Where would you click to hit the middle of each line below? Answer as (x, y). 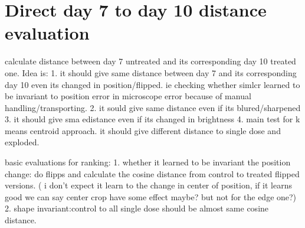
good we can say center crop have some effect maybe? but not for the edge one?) (151, 196)
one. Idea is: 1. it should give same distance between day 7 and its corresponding (151, 72)
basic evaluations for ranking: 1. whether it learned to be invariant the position (148, 162)
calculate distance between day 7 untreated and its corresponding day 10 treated (150, 61)
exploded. (22, 142)
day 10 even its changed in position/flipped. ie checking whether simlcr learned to (152, 84)
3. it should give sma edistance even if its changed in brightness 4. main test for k (152, 119)
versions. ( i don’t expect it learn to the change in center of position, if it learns (148, 185)
